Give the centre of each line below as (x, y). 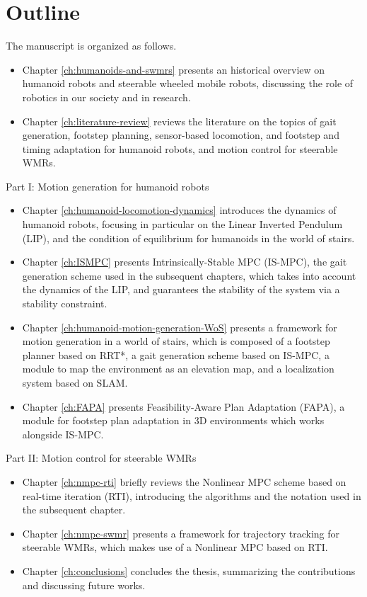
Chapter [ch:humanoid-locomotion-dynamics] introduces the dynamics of (179, 210)
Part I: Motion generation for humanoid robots (107, 186)
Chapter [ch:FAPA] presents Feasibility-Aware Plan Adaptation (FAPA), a (183, 406)
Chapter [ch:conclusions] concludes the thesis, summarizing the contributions (189, 570)
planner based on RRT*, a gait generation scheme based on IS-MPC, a (176, 354)
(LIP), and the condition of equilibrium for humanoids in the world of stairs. (188, 238)
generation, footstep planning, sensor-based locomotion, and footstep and (181, 135)
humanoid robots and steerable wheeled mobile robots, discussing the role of (188, 83)
